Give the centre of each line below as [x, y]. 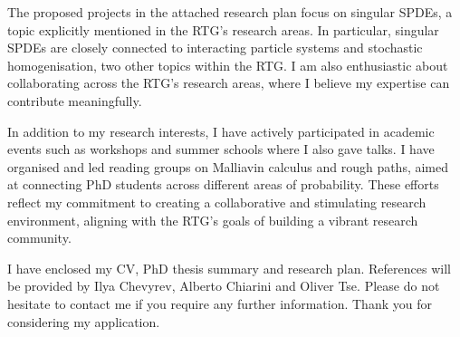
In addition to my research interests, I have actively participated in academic [221, 131]
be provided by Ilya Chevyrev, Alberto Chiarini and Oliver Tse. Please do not [224, 286]
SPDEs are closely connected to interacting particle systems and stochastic [215, 48]
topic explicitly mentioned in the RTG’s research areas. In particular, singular [223, 29]
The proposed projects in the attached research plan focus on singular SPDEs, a [230, 12]
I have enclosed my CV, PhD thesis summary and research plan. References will [229, 268]
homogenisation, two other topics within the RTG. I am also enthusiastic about [228, 65]
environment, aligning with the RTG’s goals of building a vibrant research [213, 220]
